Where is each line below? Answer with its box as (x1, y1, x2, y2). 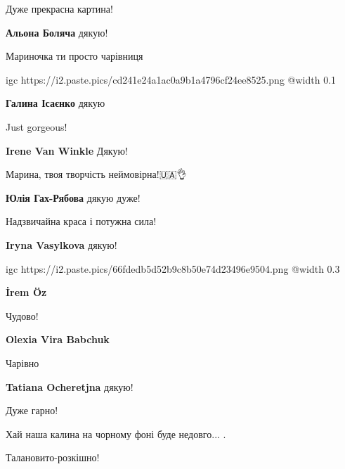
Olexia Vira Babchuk (6, 332, 110, 347)
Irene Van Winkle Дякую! (6, 143, 128, 158)
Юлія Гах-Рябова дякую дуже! (6, 190, 141, 205)
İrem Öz (6, 285, 47, 300)
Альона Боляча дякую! (6, 25, 108, 39)
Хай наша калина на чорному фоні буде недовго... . (6, 426, 226, 441)
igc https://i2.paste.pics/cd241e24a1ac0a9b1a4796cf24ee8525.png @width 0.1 (6, 72, 337, 86)
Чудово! (6, 308, 39, 323)
